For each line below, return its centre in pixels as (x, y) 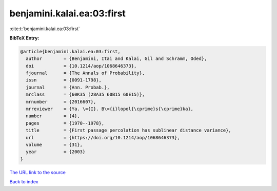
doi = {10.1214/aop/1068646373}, (81, 66)
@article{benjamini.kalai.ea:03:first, (70, 51)
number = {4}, (53, 116)
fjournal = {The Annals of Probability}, (85, 73)
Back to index (24, 182)
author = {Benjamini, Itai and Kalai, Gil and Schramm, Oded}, (116, 59)
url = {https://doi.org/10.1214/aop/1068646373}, (103, 137)
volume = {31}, (54, 145)
